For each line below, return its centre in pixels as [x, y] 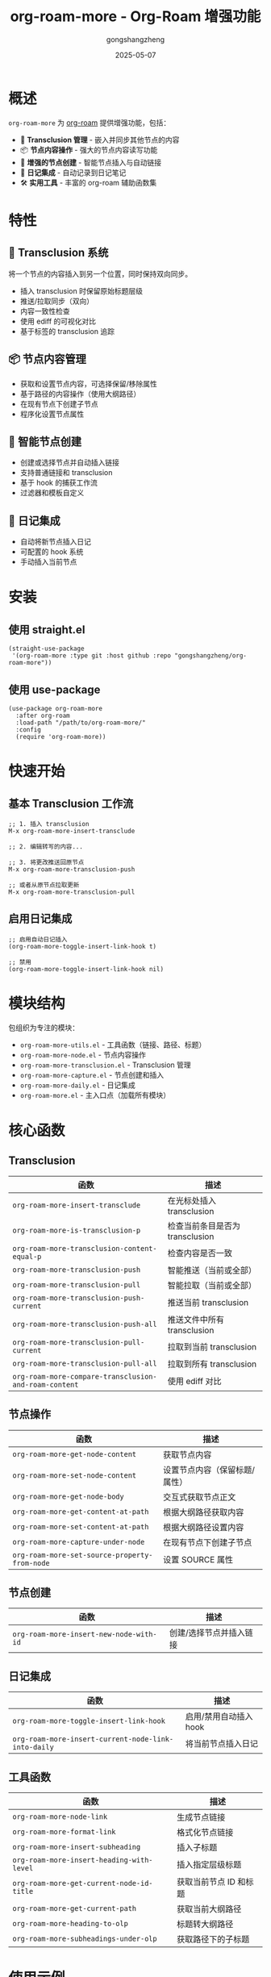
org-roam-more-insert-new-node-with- [85, 1635]
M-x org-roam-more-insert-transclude [72, 831]
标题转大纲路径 [205, 1924]
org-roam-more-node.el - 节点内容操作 [83, 1054]
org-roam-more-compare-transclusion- [85, 1376]
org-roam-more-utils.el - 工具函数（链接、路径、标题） [113, 1045]
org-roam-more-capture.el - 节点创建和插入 [92, 1074]
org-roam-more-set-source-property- [83, 1555]
